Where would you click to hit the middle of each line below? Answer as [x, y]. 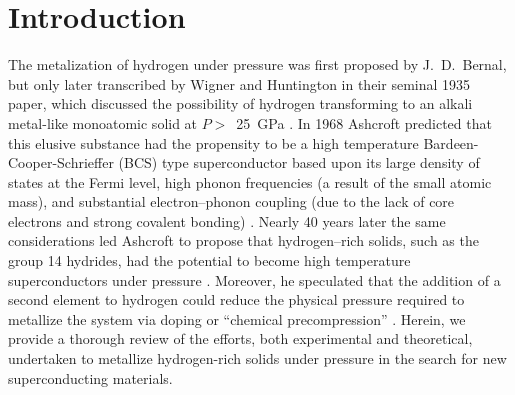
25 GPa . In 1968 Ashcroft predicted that [364, 122]
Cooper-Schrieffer [61, 162]
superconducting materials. [90, 377]
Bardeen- [451, 142]
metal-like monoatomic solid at [103, 122]
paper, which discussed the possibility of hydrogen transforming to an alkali [240, 103]
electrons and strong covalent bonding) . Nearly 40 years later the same [227, 220]
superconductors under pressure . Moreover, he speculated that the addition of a [254, 279]
